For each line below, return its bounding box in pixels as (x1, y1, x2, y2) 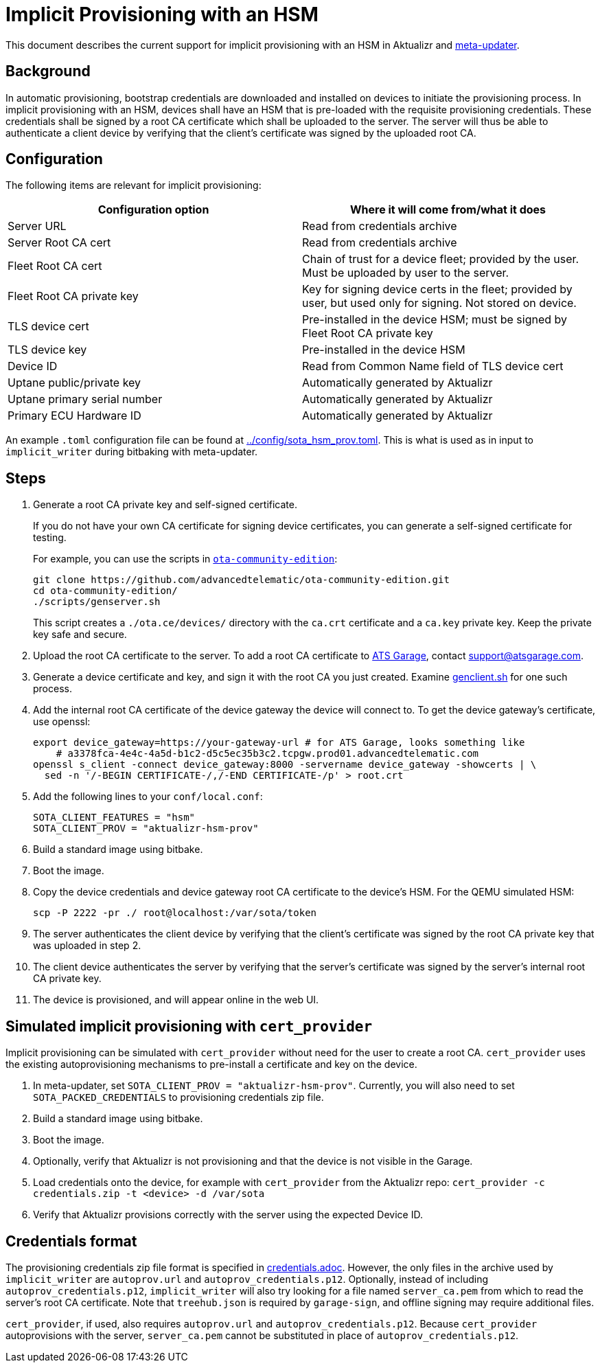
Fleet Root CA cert (8, 259, 102, 273)
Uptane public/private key (8, 376, 141, 390)
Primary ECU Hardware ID (8, 409, 141, 423)
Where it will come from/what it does (349, 203, 546, 217)
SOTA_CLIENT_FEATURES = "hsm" (33, 812, 196, 823)
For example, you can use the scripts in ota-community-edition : (33, 553, 338, 565)
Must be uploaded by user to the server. (302, 266, 509, 280)
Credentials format (5, 1232, 137, 1250)
